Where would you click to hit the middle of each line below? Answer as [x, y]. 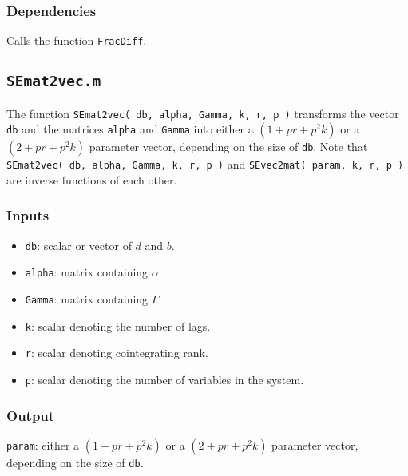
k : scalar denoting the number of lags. [118, 325]
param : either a [43, 444]
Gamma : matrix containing [87, 299]
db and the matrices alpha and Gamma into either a [130, 129]
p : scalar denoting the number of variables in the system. [164, 380]
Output [31, 415]
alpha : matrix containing [87, 272]
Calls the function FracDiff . [77, 40]
